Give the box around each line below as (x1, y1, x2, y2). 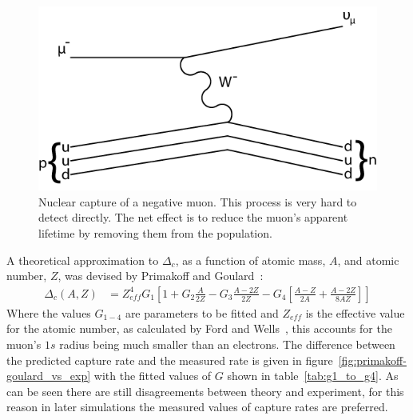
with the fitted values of (93, 367, 212, 384)
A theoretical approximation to (6, 251, 159, 268)
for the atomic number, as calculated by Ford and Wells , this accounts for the (6, 320, 392, 337)
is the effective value (305, 304, 405, 321)
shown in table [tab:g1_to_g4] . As (227, 367, 399, 384)
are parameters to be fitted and (125, 304, 279, 321)
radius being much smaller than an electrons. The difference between (59, 335, 395, 352)
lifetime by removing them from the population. (38, 224, 272, 241)
